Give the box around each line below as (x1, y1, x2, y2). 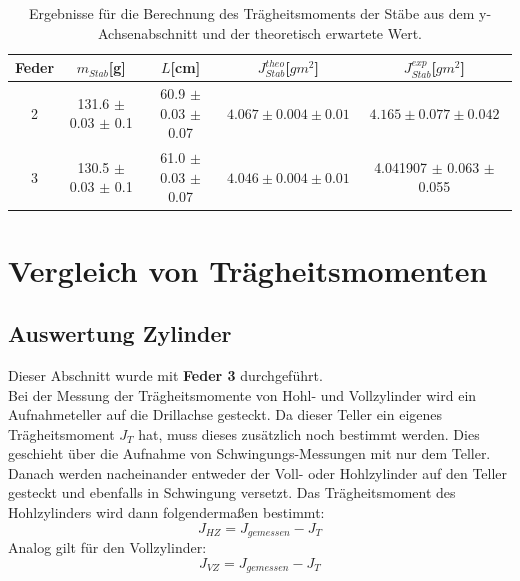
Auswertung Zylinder (8, 318, 232, 349)
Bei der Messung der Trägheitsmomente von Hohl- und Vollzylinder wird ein (8, 384, 477, 405)
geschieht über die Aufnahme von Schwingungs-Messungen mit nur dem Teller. (8, 443, 491, 464)
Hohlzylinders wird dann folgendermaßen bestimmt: (8, 502, 325, 523)
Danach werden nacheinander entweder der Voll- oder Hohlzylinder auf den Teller (8, 462, 508, 483)
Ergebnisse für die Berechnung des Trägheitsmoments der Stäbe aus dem (28, 3, 475, 23)
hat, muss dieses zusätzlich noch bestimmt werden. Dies (138, 423, 480, 444)
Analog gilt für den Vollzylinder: (8, 537, 207, 558)
